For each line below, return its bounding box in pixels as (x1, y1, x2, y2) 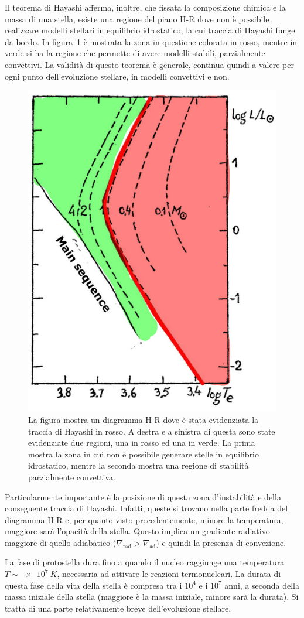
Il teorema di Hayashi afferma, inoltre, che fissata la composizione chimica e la (5, 1, 286, 13)
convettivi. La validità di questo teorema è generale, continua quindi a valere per (5, 58, 294, 70)
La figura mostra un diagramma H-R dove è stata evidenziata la (28, 413, 259, 425)
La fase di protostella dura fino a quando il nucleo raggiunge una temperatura (5, 556, 285, 568)
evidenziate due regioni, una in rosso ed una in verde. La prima (28, 436, 255, 449)
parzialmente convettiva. (28, 470, 115, 483)
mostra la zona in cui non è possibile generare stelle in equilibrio (28, 448, 259, 460)
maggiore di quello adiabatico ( (5, 536, 117, 548)
